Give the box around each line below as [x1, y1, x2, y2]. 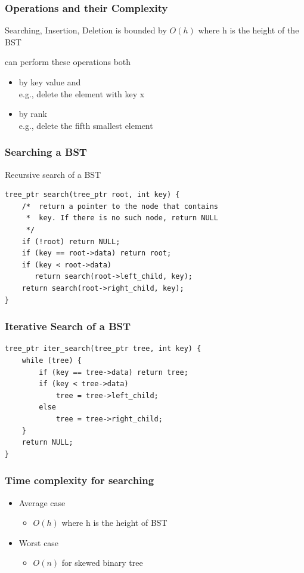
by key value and [18, 76, 81, 88]
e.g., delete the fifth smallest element [18, 119, 153, 131]
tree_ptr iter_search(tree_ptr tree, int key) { [5, 344, 201, 353]
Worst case [18, 536, 59, 549]
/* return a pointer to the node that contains [21, 202, 218, 211]
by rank [18, 107, 47, 120]
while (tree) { [21, 356, 82, 365]
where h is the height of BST [61, 516, 167, 529]
